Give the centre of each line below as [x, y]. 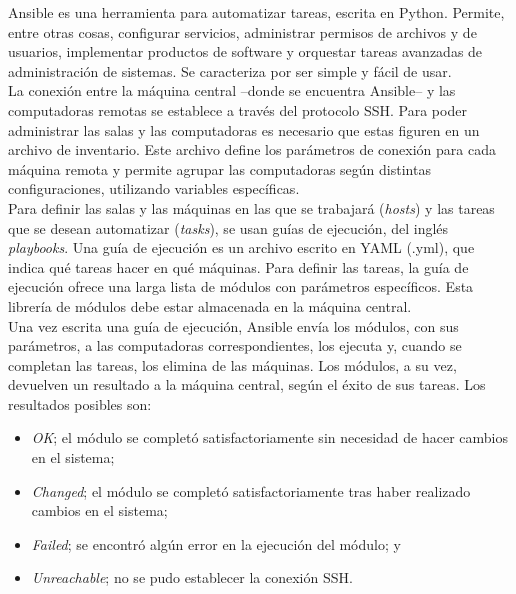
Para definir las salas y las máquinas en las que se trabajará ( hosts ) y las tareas [251, 207]
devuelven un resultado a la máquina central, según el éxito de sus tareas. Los [247, 384]
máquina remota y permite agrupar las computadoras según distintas [219, 168]
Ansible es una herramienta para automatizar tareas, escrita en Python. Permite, [256, 12]
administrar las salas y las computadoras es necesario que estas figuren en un [244, 129]
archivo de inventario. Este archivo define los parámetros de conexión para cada [252, 149]
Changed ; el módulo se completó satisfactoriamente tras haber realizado [251, 490]
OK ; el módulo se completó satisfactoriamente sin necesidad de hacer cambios [270, 437]
